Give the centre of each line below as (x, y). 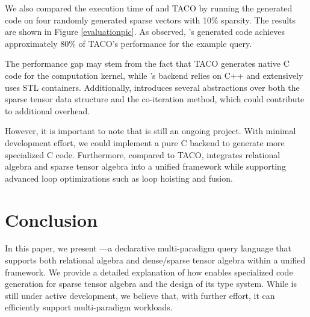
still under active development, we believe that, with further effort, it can (140, 295)
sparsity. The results (259, 20)
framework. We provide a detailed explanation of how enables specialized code (149, 272)
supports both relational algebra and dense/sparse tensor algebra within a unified (155, 260)
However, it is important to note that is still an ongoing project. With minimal (150, 131)
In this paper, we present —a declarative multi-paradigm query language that (148, 248)
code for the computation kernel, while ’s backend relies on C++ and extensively (154, 75)
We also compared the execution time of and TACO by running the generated (149, 8)
